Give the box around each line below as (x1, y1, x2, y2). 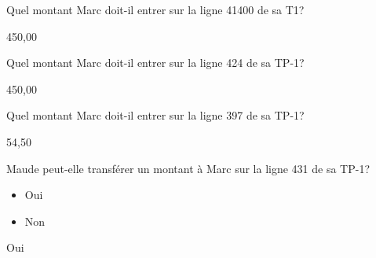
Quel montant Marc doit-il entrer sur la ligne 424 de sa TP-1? (6, 54, 305, 71)
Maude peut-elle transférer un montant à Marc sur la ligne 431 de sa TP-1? (6, 160, 370, 176)
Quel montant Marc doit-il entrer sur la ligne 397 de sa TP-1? (6, 107, 305, 123)
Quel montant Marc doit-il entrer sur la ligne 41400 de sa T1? (6, 2, 305, 17)
